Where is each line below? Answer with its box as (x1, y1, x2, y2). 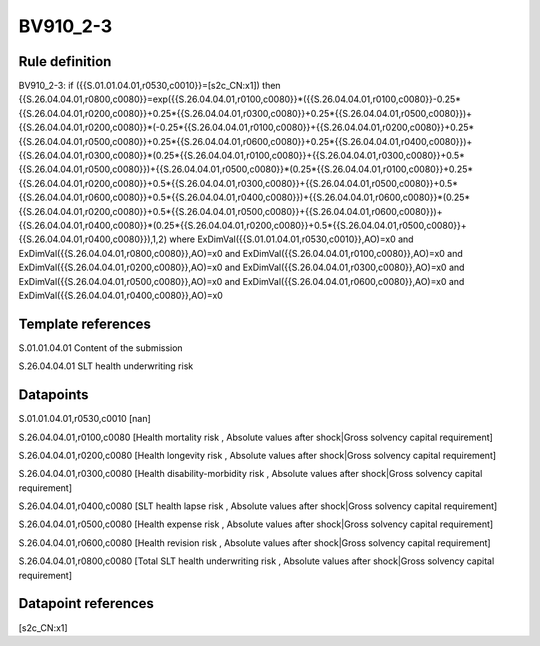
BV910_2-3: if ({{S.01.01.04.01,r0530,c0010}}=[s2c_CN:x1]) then (18, 80, 281, 92)
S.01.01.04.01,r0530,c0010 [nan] (18, 413, 152, 425)
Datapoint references (18, 595, 155, 612)
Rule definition (18, 53, 112, 70)
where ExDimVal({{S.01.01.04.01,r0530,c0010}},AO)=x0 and (168, 233, 414, 245)
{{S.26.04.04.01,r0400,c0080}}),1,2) (18, 233, 167, 245)
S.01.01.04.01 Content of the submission (18, 341, 184, 354)
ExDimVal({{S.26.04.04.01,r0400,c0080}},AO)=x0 (18, 289, 224, 301)
